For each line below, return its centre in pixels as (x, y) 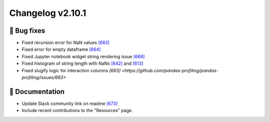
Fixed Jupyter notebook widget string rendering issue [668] (83, 56)
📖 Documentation (37, 91)
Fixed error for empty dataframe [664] (61, 49)
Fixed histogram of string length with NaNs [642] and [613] (82, 63)
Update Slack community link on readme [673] (69, 103)
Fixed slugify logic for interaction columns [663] (71, 70)
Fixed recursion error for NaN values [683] (66, 43)
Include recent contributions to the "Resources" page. (77, 111)
